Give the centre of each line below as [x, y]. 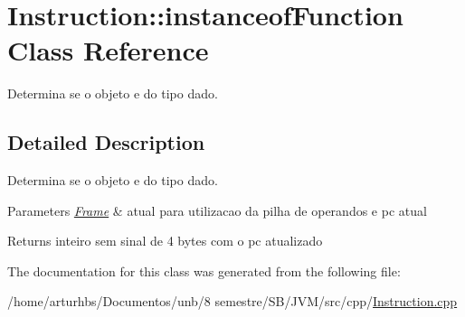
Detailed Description [106, 142]
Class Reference [108, 50]
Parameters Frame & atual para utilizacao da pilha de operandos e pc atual [217, 210]
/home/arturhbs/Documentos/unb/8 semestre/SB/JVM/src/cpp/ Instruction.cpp [232, 301]
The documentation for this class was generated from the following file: [204, 270]
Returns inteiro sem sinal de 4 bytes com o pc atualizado [165, 241]
